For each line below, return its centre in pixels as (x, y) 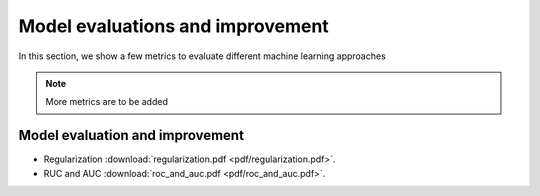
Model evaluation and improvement (131, 135)
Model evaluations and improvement (173, 26)
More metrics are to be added (107, 102)
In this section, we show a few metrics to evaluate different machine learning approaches (202, 56)
